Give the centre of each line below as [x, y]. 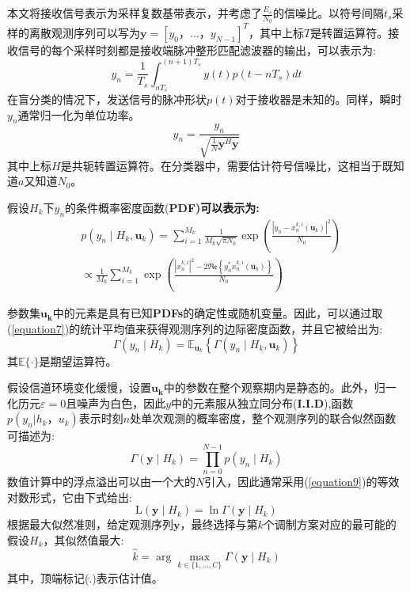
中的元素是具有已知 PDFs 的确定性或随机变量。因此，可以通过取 [218, 313]
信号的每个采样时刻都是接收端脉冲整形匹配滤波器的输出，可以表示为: [197, 49]
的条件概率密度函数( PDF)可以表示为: [162, 207]
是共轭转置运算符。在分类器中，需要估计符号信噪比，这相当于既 [227, 165]
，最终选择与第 [219, 524]
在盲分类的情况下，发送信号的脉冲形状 [107, 99]
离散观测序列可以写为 [84, 32]
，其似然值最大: [84, 539]
